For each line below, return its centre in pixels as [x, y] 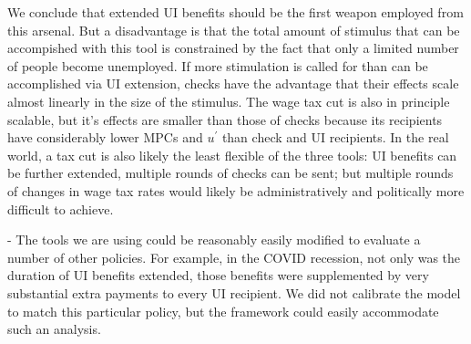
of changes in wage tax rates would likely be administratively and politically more [236, 190]
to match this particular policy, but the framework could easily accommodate [223, 311]
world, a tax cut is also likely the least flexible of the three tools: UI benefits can [232, 155]
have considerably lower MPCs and [105, 137]
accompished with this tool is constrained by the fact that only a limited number [233, 48]
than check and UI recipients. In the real [335, 137]
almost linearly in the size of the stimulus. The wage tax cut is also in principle [229, 101]
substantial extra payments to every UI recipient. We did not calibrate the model [234, 292]
